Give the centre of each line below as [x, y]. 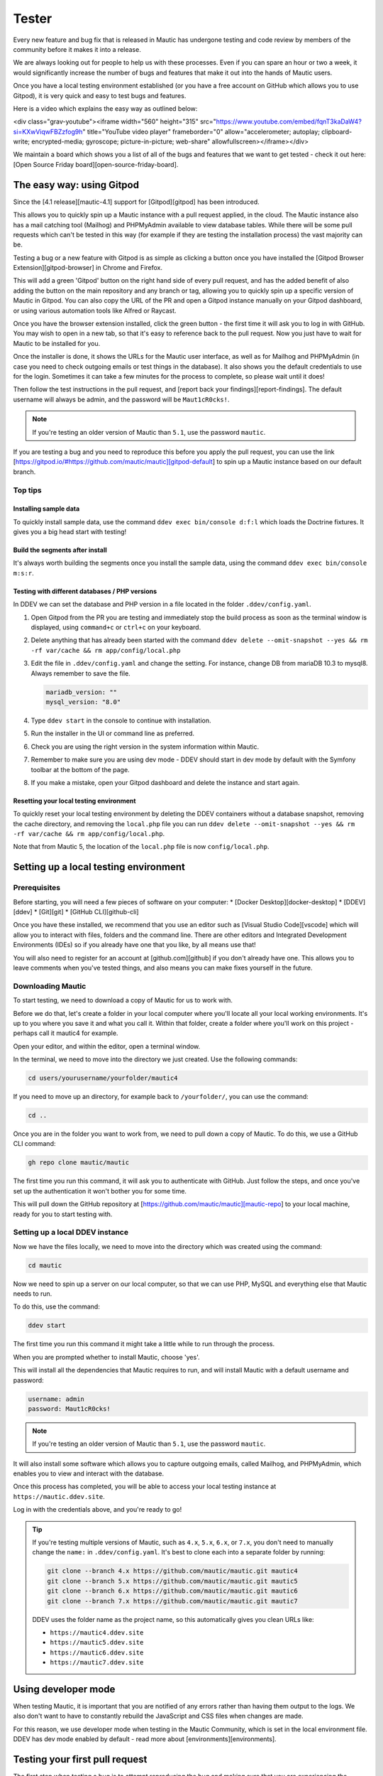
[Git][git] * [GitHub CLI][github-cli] [89, 912]
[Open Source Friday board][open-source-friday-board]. [96, 164]
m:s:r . [24, 573]
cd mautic [45, 1265]
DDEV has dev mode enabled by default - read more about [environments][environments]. [145, 1739]
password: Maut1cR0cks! [70, 1409]
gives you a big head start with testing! [70, 532]
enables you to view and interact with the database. [89, 1473]
